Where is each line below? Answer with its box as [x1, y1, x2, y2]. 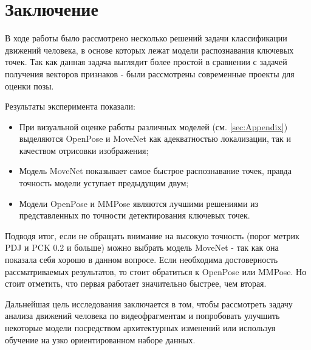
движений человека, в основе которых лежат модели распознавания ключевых [5, 43, 294, 56]
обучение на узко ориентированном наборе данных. [5, 333, 196, 346]
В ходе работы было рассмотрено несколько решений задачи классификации [5, 32, 287, 44]
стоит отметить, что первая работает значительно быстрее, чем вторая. [5, 277, 267, 290]
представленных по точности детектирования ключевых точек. [19, 209, 250, 222]
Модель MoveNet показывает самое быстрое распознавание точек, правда [19, 164, 292, 177]
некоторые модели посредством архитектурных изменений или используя [5, 321, 276, 334]
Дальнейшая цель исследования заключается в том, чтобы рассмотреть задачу [5, 297, 293, 310]
